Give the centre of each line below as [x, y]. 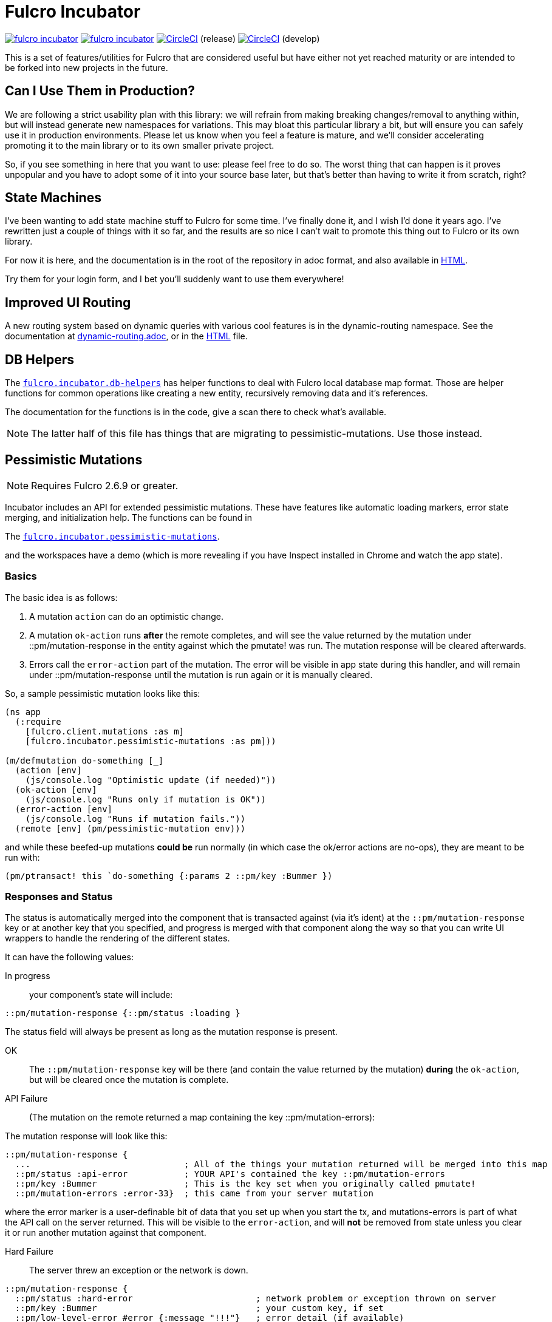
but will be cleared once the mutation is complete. [129, 1080]
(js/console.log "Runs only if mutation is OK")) [145, 799]
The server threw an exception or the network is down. [139, 1270]
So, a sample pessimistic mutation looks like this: [103, 693]
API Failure [26, 1099]
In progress [28, 976]
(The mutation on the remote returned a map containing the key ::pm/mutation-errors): [202, 1117]
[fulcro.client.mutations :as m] [105, 731]
